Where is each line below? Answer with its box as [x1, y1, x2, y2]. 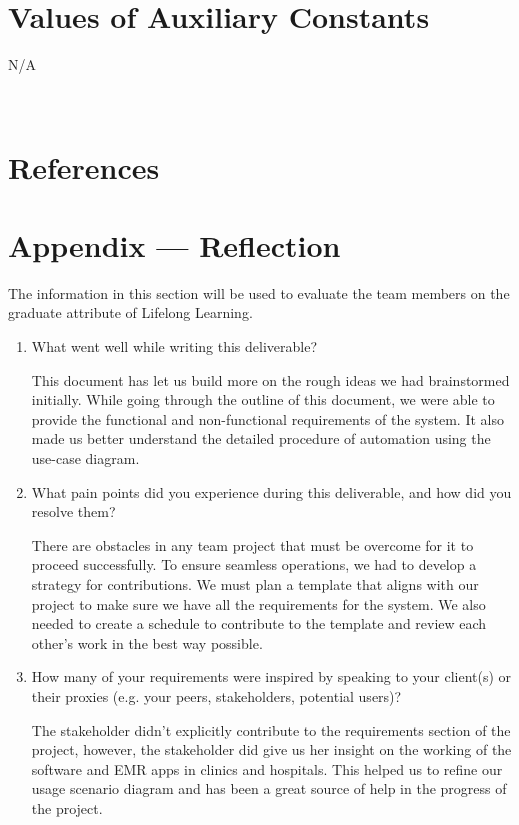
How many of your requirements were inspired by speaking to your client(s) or [31, 666, 512, 687]
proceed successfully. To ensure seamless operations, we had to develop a [31, 554, 477, 575]
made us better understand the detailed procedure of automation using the [31, 428, 491, 449]
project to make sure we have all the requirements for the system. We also [31, 593, 486, 614]
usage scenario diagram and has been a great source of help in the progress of [31, 778, 507, 799]
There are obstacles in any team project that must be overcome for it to [31, 534, 474, 555]
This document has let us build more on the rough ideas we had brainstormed [31, 369, 510, 390]
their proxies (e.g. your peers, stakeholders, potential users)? [31, 685, 402, 706]
